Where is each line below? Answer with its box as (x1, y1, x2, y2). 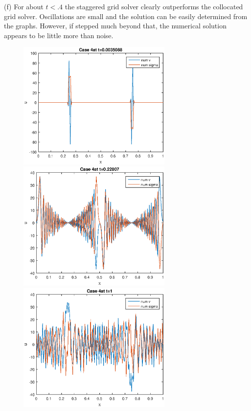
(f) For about (4, 1, 44, 11)
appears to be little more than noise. (4, 30, 114, 40)
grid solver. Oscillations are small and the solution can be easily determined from (4, 11, 248, 21)
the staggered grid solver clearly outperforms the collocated (65, 1, 243, 11)
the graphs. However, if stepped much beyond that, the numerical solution (4, 21, 227, 31)
